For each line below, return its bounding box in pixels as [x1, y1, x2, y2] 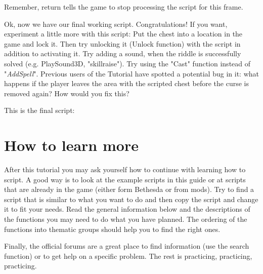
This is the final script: [4, 105, 75, 115]
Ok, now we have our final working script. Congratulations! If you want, [4, 18, 228, 29]
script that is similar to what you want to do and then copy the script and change [4, 193, 258, 204]
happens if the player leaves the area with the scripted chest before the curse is [4, 78, 249, 89]
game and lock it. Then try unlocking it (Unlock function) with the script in [4, 38, 241, 49]
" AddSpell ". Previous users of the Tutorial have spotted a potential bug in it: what [4, 68, 259, 79]
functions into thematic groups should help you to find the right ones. [4, 223, 221, 234]
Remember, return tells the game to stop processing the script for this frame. [4, 2, 243, 12]
